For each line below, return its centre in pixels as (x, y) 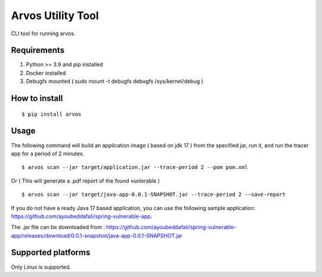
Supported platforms (51, 253)
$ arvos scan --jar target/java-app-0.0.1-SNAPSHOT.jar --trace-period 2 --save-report (154, 195)
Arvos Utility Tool (55, 16)
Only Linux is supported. (41, 267)
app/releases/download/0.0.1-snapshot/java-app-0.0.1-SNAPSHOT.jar (97, 235)
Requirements (38, 50)
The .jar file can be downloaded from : (58, 227)
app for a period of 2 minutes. (48, 153)
